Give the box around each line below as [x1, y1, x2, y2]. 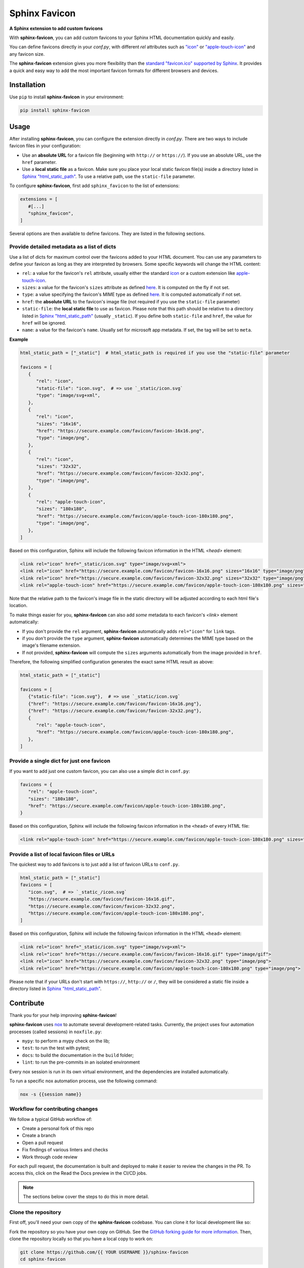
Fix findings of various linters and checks [22, 1147, 108, 1153]
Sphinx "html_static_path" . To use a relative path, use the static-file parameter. [22, 173, 195, 180]
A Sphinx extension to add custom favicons [9, 25, 103, 31]
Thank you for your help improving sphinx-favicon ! [9, 1012, 117, 1018]
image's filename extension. [22, 642, 81, 649]
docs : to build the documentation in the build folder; [22, 1052, 134, 1058]
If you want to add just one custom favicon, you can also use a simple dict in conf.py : [9, 768, 190, 774]
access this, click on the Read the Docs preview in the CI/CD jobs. [9, 1170, 147, 1176]
